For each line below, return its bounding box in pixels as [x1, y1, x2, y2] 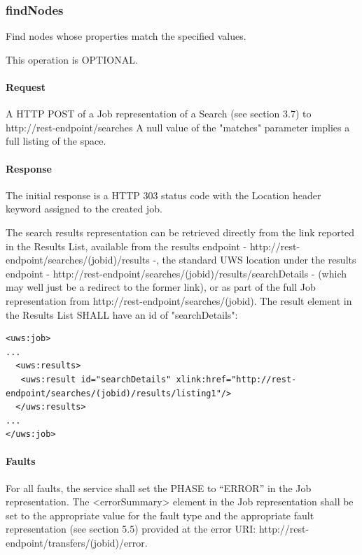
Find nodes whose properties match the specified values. [6, 29, 246, 43]
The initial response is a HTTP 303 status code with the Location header [6, 187, 321, 202]
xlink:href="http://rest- [176, 374, 297, 384]
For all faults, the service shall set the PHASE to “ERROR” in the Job [6, 480, 312, 495]
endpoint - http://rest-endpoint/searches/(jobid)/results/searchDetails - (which [6, 266, 347, 280]
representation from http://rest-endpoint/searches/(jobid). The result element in [6, 293, 352, 308]
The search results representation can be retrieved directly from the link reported [6, 224, 355, 239]
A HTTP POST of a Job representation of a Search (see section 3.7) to [6, 106, 312, 121]
